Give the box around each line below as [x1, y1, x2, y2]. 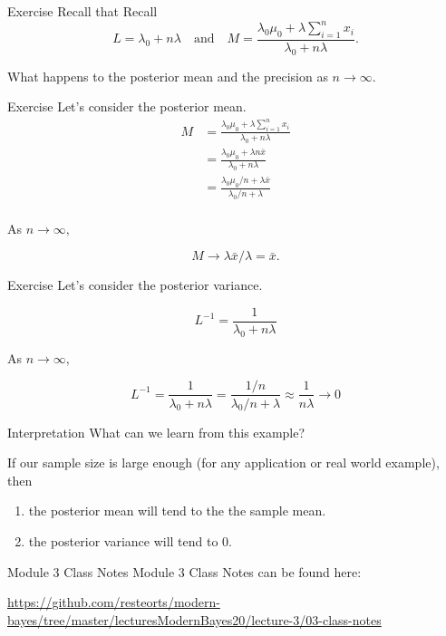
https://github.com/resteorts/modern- [7, 593, 220, 612]
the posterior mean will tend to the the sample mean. [28, 501, 326, 520]
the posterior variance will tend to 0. [28, 531, 232, 550]
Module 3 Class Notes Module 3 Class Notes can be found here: [7, 562, 362, 581]
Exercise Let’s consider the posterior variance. [7, 275, 263, 294]
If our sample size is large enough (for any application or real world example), [7, 453, 440, 472]
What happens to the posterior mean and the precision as [7, 66, 328, 85]
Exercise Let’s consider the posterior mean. [7, 97, 247, 116]
